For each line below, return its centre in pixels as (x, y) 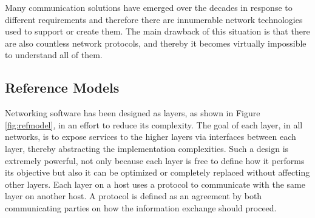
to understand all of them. (54, 55)
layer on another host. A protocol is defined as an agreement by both (134, 196)
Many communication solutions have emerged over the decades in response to (149, 7)
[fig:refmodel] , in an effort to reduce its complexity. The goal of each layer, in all (154, 124)
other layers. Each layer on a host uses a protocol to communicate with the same (155, 184)
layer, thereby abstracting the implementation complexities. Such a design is (147, 148)
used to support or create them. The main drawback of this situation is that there (157, 31)
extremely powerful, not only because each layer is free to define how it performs (155, 160)
